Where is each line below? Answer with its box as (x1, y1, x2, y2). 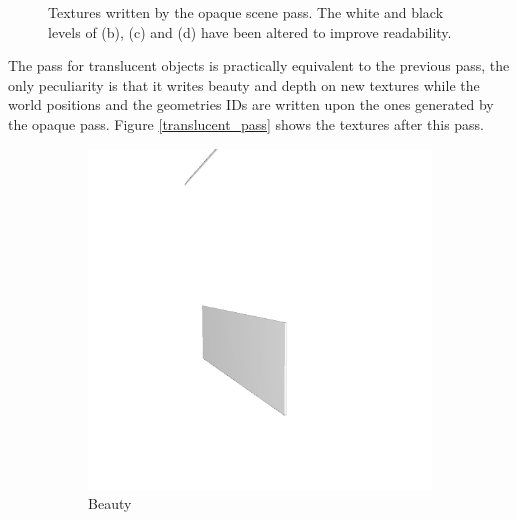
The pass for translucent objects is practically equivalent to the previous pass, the (8, 55, 510, 76)
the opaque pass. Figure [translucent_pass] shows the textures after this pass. (8, 113, 485, 134)
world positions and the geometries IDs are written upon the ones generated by (8, 94, 494, 115)
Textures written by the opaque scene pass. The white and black (48, 2, 444, 22)
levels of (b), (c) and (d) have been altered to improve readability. (48, 21, 452, 42)
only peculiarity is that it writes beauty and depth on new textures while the (8, 74, 480, 95)
